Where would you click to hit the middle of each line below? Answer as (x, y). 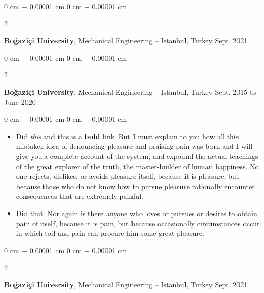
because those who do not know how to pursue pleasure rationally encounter (135, 186)
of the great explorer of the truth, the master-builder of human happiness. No (137, 166)
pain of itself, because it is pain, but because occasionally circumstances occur (138, 223)
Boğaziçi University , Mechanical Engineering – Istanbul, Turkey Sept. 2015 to (130, 91)
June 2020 (20, 102)
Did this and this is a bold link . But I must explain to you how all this (127, 136)
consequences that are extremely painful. (80, 196)
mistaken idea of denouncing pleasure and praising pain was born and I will (134, 146)
